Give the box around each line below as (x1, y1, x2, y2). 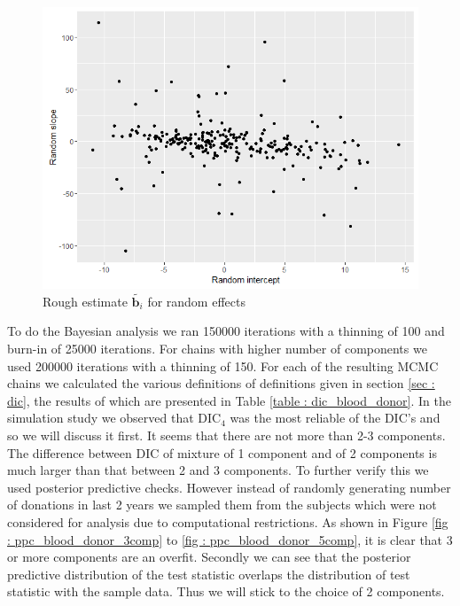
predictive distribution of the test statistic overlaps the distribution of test (7, 564, 410, 583)
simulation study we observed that (7, 408, 194, 427)
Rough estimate (43, 291, 128, 310)
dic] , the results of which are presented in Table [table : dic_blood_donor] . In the (7, 391, 451, 409)
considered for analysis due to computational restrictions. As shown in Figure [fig (7, 512, 448, 531)
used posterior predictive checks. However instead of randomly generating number (7, 478, 451, 496)
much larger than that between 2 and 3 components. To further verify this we (7, 461, 429, 479)
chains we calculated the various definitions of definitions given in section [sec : (7, 374, 435, 392)
